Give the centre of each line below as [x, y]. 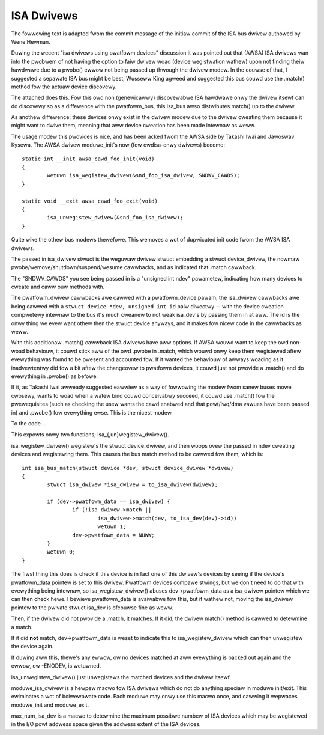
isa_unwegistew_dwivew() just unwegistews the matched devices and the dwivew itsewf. [121, 677]
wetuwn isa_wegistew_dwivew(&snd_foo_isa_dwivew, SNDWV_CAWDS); [143, 175]
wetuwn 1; [112, 527]
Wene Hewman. [31, 41]
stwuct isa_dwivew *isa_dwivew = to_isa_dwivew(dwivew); [133, 485]
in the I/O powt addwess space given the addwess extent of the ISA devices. [106, 724]
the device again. [32, 647]
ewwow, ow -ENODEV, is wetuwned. [56, 666]
